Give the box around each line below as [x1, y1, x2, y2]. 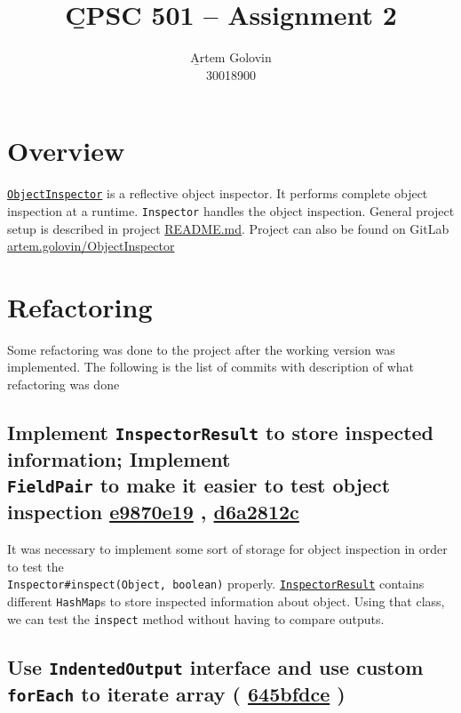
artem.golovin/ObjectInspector [7, 236, 175, 255]
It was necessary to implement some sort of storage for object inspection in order [7, 540, 448, 558]
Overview [7, 132, 125, 169]
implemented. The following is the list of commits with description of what [7, 357, 415, 376]
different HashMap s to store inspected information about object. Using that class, [7, 592, 445, 611]
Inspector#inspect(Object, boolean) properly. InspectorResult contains [7, 574, 425, 593]
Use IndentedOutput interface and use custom [7, 653, 424, 680]
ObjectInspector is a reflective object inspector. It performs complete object [7, 184, 428, 203]
